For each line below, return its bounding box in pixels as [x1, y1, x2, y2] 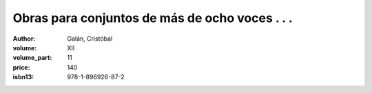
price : [12, 63, 30, 72]
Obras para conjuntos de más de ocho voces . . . [12, 10, 293, 25]
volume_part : [12, 54, 52, 62]
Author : [12, 34, 36, 43]
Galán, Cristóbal [67, 34, 113, 43]
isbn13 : [12, 73, 34, 81]
